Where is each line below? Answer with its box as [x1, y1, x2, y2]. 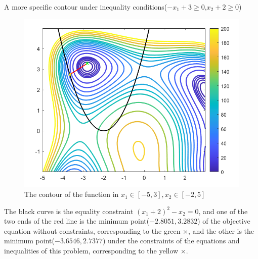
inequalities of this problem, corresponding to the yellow [4, 245, 179, 256]
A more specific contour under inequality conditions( [4, 2, 167, 12]
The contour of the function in [24, 189, 119, 199]
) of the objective [197, 216, 250, 226]
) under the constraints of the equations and [102, 235, 240, 246]
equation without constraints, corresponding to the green [4, 225, 181, 236]
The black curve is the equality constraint [4, 205, 134, 216]
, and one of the [198, 205, 248, 216]
